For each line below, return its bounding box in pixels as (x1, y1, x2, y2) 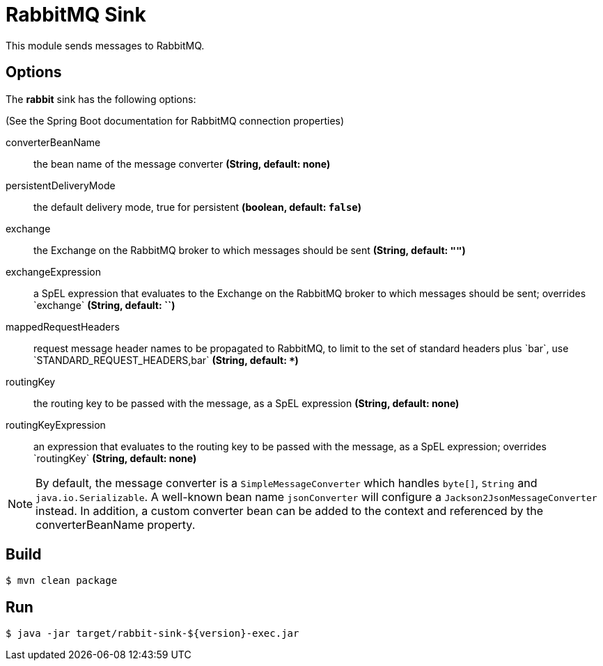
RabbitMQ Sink (6, 3, 146, 26)
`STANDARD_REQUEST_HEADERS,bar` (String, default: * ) (33, 354, 299, 366)
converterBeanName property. (36, 517, 196, 532)
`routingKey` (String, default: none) (33, 452, 197, 464)
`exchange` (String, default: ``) (33, 299, 175, 311)
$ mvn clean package (6, 575, 118, 587)
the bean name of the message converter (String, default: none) (33, 157, 331, 170)
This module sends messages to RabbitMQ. (6, 39, 205, 51)
